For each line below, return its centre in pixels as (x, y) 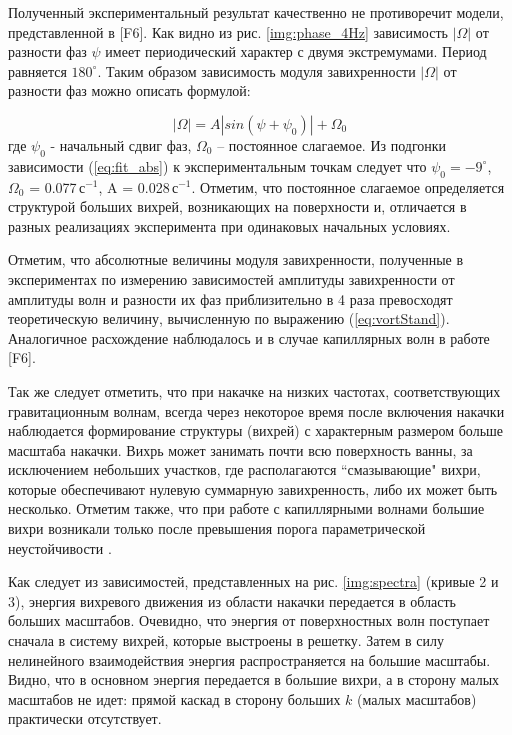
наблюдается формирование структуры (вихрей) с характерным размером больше (256, 430)
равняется (37, 70)
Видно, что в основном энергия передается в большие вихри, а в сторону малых (254, 679)
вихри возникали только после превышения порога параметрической (217, 528)
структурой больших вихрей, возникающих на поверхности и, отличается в (237, 206)
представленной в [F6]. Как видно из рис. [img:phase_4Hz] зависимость (228, 31)
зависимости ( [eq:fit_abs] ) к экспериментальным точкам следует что (217, 165)
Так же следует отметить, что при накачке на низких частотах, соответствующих (254, 390)
